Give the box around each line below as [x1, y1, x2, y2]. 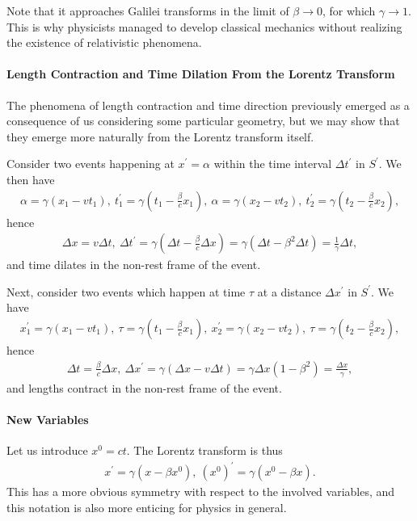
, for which [322, 2, 376, 19]
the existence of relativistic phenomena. [6, 34, 202, 51]
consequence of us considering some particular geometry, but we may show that [6, 112, 400, 129]
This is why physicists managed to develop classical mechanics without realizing [6, 18, 402, 35]
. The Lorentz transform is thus [126, 442, 283, 459]
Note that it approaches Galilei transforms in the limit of [6, 2, 289, 19]
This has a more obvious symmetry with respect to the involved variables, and [6, 483, 395, 500]
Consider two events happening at [6, 155, 175, 172]
